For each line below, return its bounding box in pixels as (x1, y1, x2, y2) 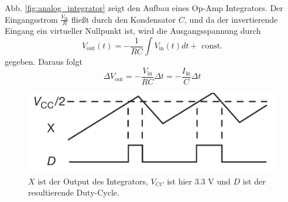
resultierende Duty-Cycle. (28, 186, 119, 198)
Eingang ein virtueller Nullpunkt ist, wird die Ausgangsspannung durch (5, 25, 261, 37)
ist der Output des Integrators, (37, 175, 148, 187)
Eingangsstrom (5, 13, 58, 25)
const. (201, 42, 223, 51)
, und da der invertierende (184, 13, 278, 25)
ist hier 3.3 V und (167, 175, 231, 187)
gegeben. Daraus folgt (5, 55, 83, 68)
